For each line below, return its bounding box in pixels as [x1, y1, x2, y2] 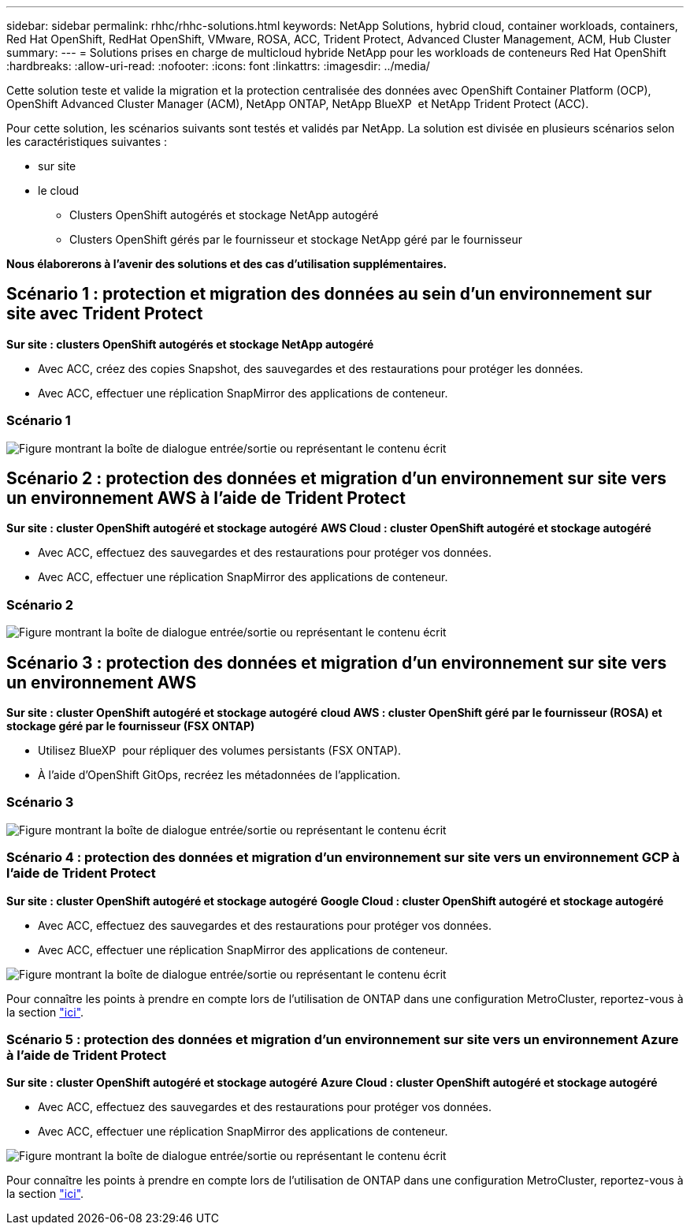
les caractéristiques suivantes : [6, 135, 168, 148]
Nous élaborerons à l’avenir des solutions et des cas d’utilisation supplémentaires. [6, 257, 447, 270]
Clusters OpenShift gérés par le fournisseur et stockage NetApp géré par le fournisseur [69, 233, 523, 246]
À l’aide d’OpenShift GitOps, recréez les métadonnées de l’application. [38, 768, 401, 782]
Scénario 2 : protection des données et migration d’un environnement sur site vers [6, 468, 666, 489]
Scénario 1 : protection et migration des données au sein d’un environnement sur [6, 284, 652, 304]
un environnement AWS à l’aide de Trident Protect [6, 488, 406, 509]
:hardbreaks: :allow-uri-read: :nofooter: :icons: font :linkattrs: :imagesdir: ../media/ [6, 59, 430, 73]
